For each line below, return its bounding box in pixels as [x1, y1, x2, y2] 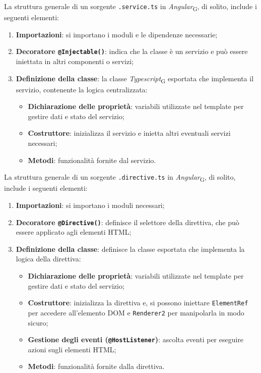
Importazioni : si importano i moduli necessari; [16, 199, 165, 210]
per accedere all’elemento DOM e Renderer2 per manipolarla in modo [28, 307, 244, 317]
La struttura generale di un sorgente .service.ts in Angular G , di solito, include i [4, 1, 257, 13]
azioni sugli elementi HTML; [28, 344, 116, 354]
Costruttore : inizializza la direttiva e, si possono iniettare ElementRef [28, 297, 248, 308]
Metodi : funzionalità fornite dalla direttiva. [28, 361, 165, 371]
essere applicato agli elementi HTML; [16, 227, 132, 237]
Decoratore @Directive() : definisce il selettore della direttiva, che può [16, 217, 239, 227]
